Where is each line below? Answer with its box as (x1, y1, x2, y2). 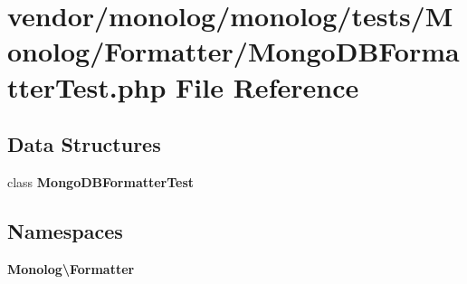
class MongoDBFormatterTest (7, 172, 195, 191)
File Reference (176, 68, 359, 105)
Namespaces (7, 216, 123, 244)
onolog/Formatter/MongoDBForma (7, 33, 460, 70)
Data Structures (7, 130, 161, 158)
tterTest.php (7, 68, 167, 105)
